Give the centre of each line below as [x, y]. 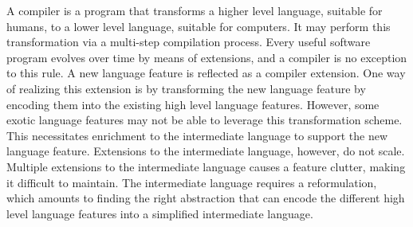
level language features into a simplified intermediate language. [160, 213]
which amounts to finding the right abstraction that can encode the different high [206, 198]
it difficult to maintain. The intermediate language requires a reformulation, [192, 182]
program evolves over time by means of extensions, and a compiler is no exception [207, 57]
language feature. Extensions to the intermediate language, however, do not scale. [206, 151]
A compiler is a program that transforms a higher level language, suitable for [195, 10]
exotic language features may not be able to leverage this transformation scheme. [205, 120]
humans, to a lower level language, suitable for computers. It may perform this [199, 26]
